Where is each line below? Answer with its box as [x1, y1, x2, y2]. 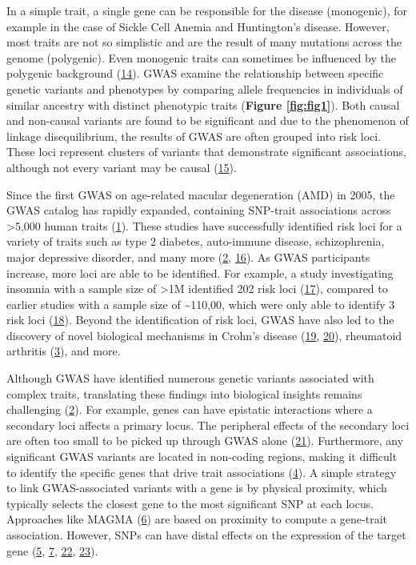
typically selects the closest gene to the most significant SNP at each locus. [6, 495, 374, 511]
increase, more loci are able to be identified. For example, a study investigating [6, 264, 394, 281]
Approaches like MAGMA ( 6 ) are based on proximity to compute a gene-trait [6, 511, 388, 527]
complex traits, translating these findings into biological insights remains [6, 385, 362, 402]
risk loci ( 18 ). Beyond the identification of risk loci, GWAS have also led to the [6, 311, 394, 328]
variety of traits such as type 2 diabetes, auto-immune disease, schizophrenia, [6, 233, 385, 250]
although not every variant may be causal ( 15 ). [6, 158, 237, 175]
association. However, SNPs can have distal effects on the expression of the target [6, 527, 406, 543]
